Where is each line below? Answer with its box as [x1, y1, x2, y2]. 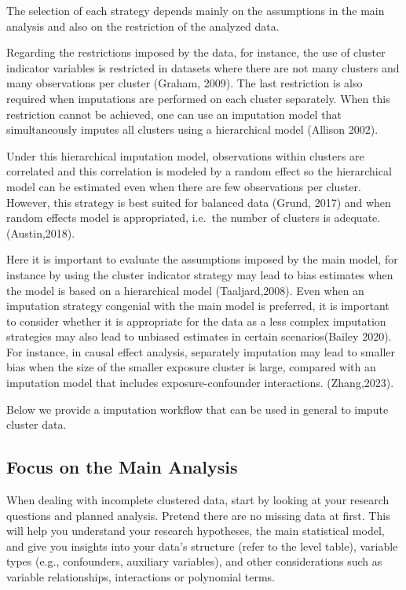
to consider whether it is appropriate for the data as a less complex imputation [6, 312, 386, 329]
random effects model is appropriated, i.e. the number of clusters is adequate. [6, 209, 381, 226]
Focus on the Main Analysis [6, 455, 238, 479]
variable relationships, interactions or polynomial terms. [6, 569, 275, 585]
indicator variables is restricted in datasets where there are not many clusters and [6, 59, 400, 76]
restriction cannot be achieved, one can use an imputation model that [6, 105, 342, 122]
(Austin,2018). [6, 224, 75, 241]
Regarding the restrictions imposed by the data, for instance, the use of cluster [6, 44, 386, 61]
